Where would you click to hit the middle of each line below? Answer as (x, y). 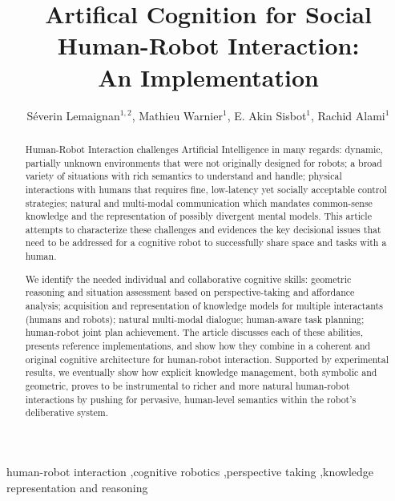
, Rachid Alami (348, 115)
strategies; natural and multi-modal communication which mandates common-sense (199, 202)
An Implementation (208, 77)
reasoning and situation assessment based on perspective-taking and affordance (190, 292)
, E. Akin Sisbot (267, 115)
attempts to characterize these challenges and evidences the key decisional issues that (203, 229)
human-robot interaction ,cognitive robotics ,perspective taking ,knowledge (190, 471)
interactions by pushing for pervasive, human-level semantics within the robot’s (191, 399)
